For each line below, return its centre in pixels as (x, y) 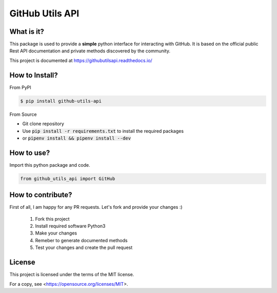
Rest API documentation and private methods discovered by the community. (90, 51)
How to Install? (34, 75)
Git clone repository (43, 124)
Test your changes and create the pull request (84, 248)
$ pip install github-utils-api (61, 101)
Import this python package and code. (50, 165)
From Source (23, 114)
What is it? (27, 32)
